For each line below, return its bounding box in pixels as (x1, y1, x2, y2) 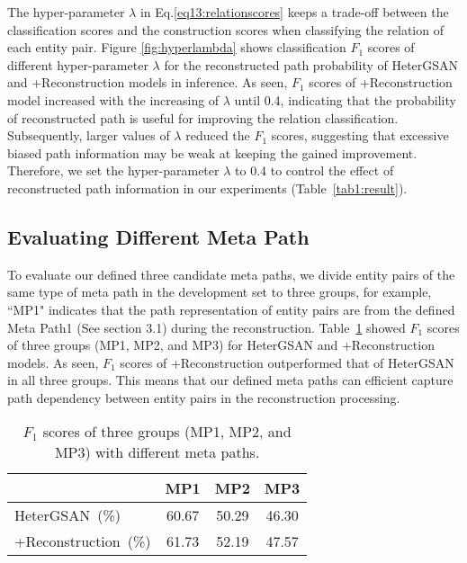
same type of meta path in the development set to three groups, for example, (7, 282, 432, 301)
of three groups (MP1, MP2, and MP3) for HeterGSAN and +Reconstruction (7, 335, 435, 354)
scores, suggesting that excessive (271, 126, 449, 145)
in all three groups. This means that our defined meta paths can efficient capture (7, 371, 454, 389)
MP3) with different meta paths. (54, 442, 260, 463)
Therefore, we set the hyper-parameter (7, 161, 220, 180)
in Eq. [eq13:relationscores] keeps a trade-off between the (139, 3, 449, 21)
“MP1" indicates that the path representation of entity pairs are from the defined (7, 299, 455, 318)
